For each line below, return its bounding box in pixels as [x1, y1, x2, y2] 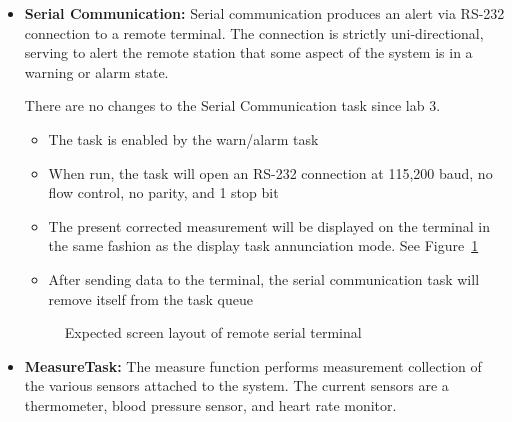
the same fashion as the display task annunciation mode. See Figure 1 [48, 235, 479, 256]
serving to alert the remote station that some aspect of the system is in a [24, 42, 473, 63]
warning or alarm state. [24, 61, 169, 82]
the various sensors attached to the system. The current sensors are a [24, 375, 449, 396]
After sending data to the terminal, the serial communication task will [48, 268, 480, 289]
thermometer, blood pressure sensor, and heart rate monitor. [24, 394, 397, 415]
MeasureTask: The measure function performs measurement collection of [24, 355, 482, 376]
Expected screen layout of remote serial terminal [64, 322, 362, 343]
